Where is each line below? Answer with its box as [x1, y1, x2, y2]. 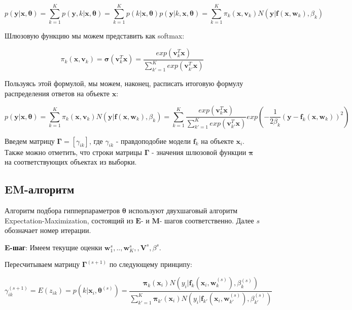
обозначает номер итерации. [5, 225, 91, 236]
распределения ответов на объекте [5, 88, 110, 98]
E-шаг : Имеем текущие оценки [5, 242, 102, 252]
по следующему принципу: [109, 259, 192, 269]
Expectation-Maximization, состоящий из [5, 215, 133, 225]
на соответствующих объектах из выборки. [5, 157, 137, 167]
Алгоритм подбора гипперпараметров [5, 205, 120, 216]
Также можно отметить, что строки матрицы [5, 146, 142, 157]
